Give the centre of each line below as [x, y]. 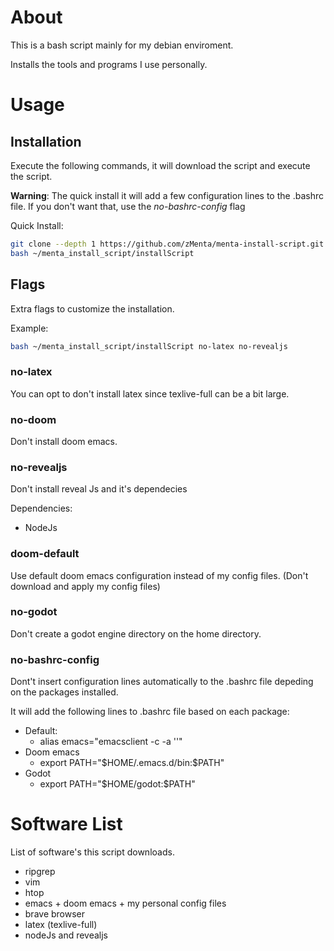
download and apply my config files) [85, 586]
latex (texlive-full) [61, 925]
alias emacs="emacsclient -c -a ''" [111, 742]
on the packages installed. [64, 692]
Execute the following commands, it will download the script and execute [160, 165]
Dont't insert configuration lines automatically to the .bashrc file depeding [162, 682]
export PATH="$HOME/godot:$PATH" [117, 784]
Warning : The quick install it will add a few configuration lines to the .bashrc [167, 195]
